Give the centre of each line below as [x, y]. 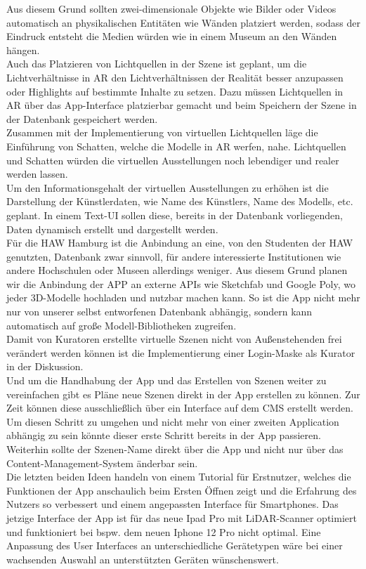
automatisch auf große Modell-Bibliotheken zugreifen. [122, 325]
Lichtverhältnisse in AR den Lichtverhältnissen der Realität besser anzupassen [175, 77]
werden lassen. [37, 174]
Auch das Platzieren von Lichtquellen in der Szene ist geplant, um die [157, 64]
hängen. [23, 50]
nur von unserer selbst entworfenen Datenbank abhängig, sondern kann [159, 312]
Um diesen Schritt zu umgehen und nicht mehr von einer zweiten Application [173, 421]
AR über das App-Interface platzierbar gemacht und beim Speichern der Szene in [182, 105]
